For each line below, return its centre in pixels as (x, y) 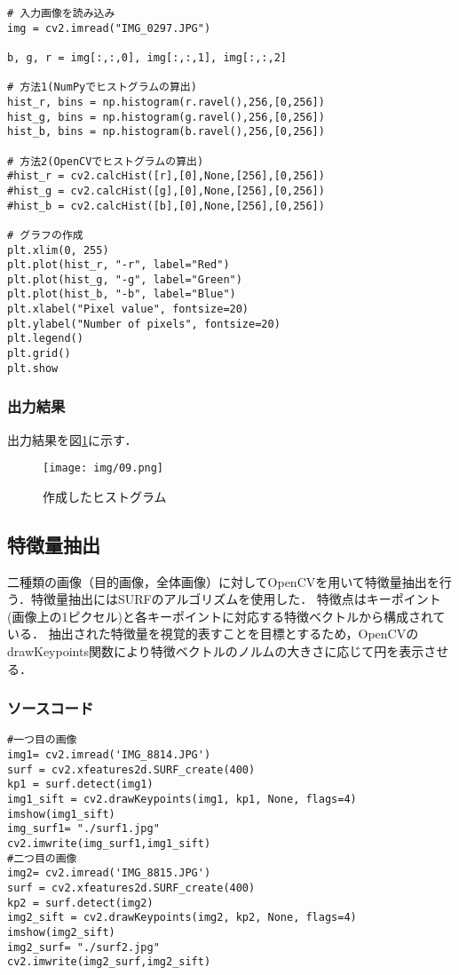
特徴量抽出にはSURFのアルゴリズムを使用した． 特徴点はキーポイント (236, 599)
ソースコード (51, 708)
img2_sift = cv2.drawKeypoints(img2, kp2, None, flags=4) (182, 918)
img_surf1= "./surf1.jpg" (83, 829)
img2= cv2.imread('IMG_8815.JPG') (109, 873)
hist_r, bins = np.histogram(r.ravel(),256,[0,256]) (166, 102)
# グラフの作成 (45, 235)
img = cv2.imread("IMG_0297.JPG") (109, 28)
